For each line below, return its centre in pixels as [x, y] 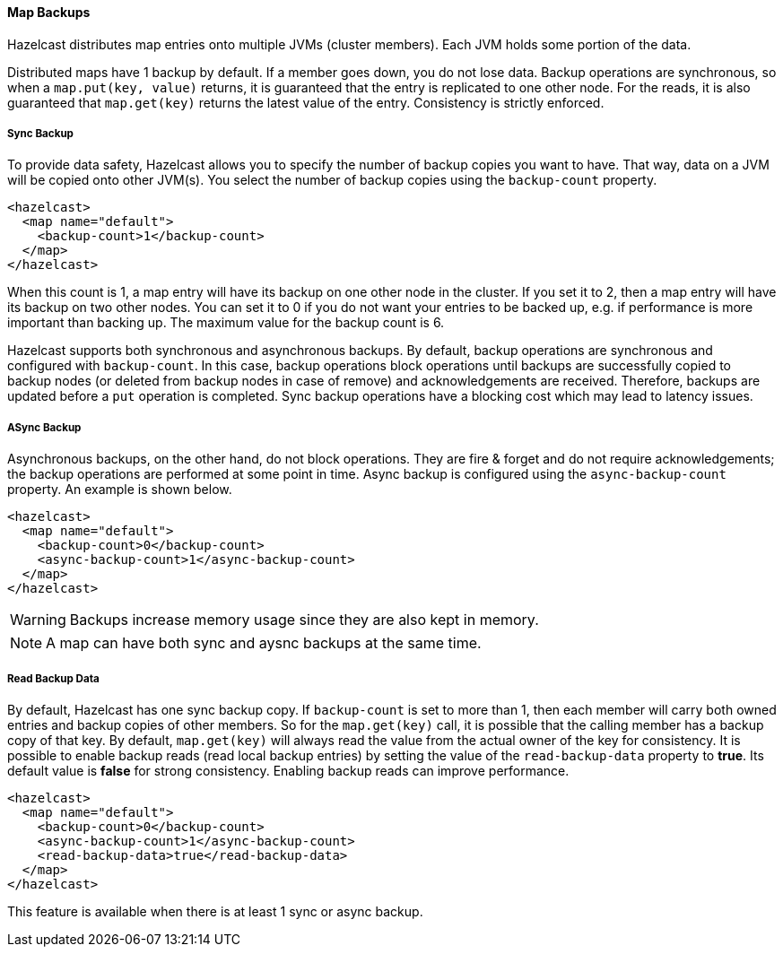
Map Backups [49, 12]
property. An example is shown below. [120, 490]
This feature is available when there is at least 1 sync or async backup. [215, 911]
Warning [38, 620]
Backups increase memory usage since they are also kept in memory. [304, 620]
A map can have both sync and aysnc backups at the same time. [264, 643]
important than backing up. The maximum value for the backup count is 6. [226, 323]
